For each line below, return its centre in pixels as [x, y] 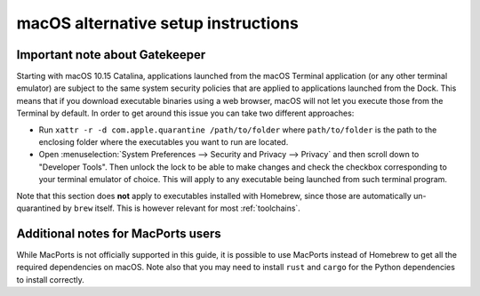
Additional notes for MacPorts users [119, 233]
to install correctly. [50, 279]
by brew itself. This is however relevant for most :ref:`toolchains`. [182, 208]
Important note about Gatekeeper [111, 55]
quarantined [39, 208]
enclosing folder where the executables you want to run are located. [164, 142]
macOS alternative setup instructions [158, 23]
